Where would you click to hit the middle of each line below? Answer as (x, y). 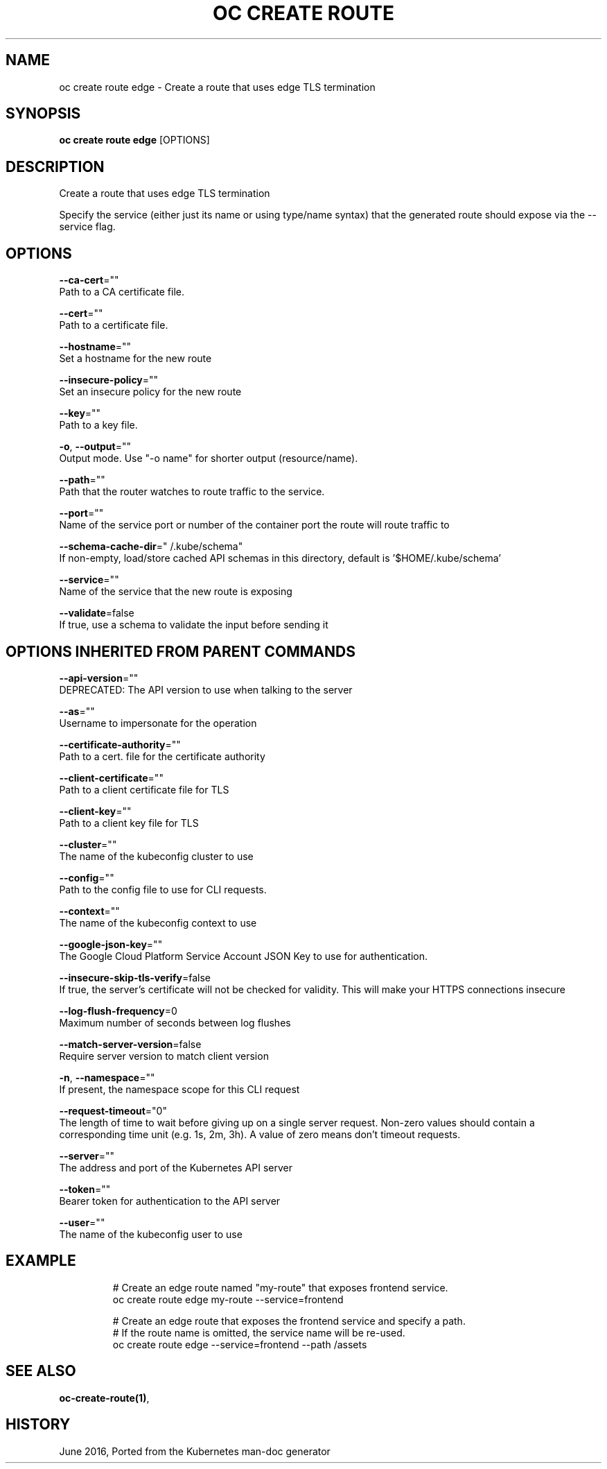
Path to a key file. (98, 425)
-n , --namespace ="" (107, 1077)
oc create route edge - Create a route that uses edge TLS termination (217, 87)
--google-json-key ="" (111, 944)
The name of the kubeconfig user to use (151, 1234)
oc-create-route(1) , (104, 1398)
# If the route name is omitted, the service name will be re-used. (259, 1332)
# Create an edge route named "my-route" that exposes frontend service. (280, 1287)
